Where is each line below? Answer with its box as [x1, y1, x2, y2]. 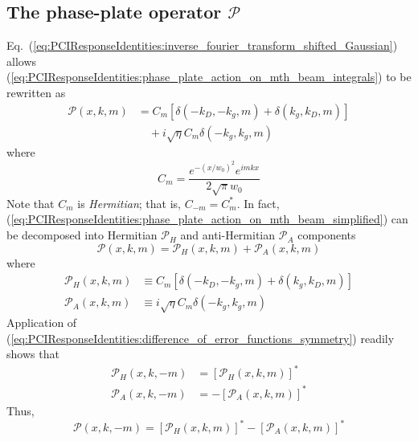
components [297, 227, 356, 243]
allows [6, 52, 37, 69]
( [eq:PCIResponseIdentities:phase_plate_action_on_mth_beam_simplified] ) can [6, 210, 408, 227]
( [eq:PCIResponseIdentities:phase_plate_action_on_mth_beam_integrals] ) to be [6, 68, 412, 85]
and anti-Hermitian [180, 227, 276, 243]
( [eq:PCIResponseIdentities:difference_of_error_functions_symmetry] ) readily [6, 329, 395, 346]
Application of [6, 314, 77, 331]
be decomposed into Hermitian [6, 227, 158, 243]
